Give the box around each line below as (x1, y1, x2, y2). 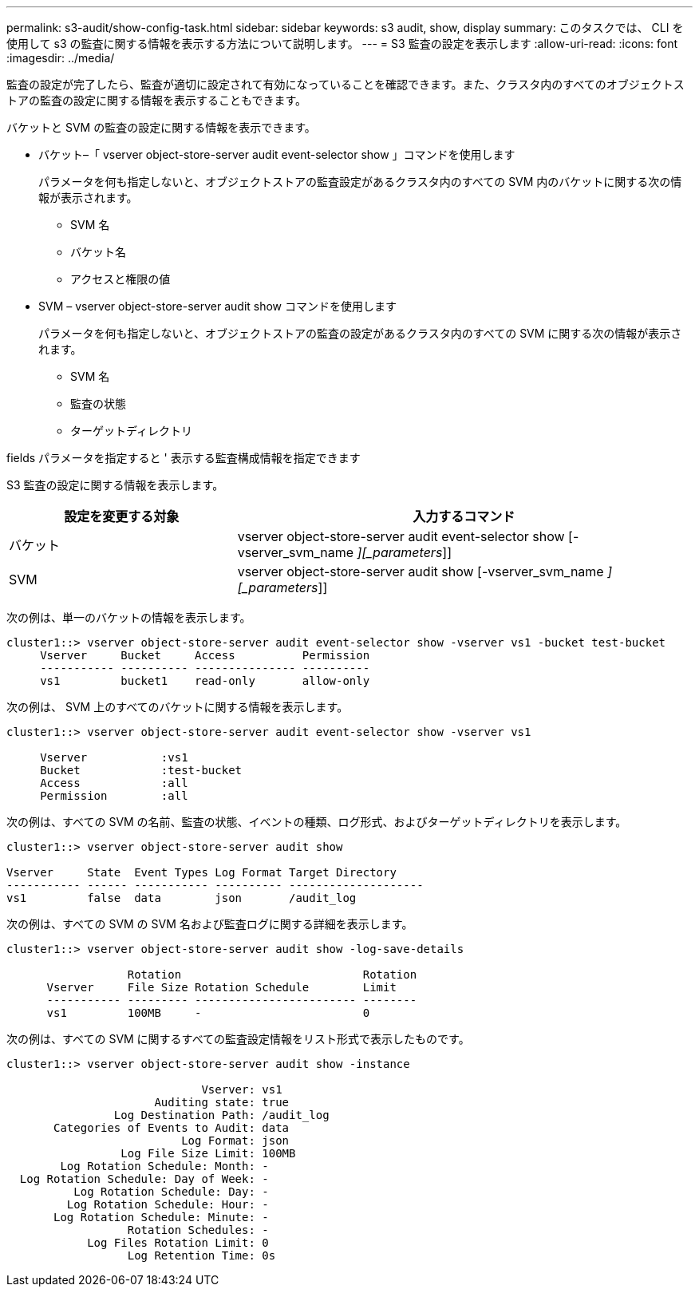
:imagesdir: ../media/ (6, 51, 115, 65)
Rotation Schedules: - (127, 1224, 269, 1236)
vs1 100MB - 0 (46, 1006, 370, 1019)
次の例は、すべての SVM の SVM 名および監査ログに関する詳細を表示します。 (6, 917, 413, 931)
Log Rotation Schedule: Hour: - (66, 1198, 269, 1211)
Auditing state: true (154, 1096, 290, 1109)
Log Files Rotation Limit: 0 (87, 1236, 269, 1249)
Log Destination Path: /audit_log (113, 1109, 330, 1121)
